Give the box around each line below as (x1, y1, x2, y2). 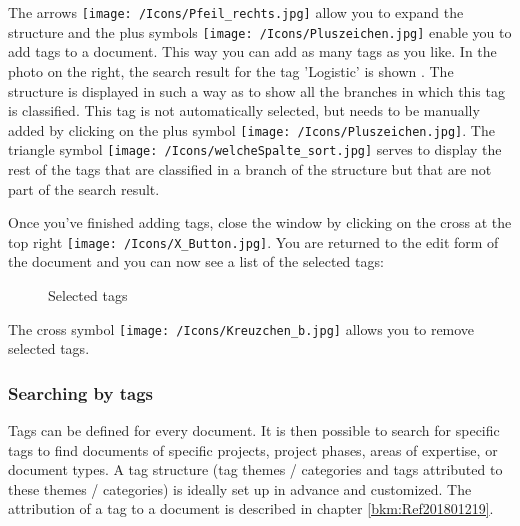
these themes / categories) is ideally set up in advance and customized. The (8, 478, 472, 499)
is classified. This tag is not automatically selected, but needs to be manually (8, 100, 480, 121)
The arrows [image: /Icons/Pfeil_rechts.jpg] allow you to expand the (8, 2, 464, 22)
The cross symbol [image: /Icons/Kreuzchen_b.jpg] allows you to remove (8, 318, 475, 339)
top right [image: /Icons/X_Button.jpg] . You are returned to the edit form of (8, 231, 499, 252)
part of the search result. (8, 178, 160, 199)
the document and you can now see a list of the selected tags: (8, 251, 384, 272)
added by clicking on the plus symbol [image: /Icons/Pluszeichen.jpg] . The (8, 119, 495, 140)
